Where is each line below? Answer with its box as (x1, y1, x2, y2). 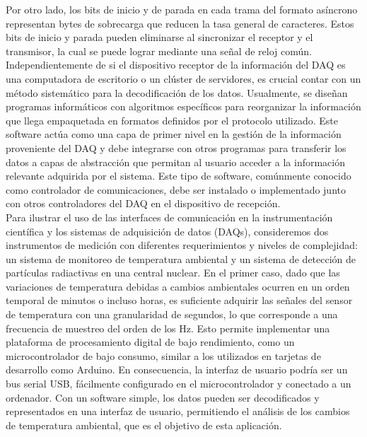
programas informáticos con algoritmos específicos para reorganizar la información (6, 99, 361, 114)
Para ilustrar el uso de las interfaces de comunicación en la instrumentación (6, 209, 333, 224)
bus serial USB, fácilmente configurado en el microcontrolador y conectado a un (6, 376, 351, 391)
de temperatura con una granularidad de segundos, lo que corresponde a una (6, 307, 338, 322)
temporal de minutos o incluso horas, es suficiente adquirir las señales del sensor (6, 293, 353, 308)
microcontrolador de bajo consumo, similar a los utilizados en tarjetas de (6, 348, 321, 363)
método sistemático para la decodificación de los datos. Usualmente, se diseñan (6, 85, 348, 100)
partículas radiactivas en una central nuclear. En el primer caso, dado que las (6, 265, 340, 280)
